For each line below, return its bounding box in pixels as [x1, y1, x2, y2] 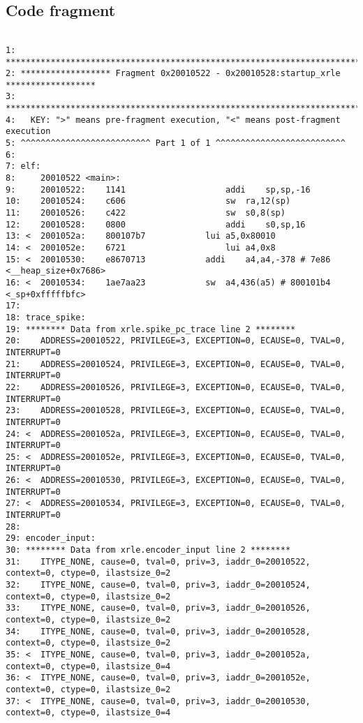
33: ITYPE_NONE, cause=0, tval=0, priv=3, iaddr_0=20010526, [6, 603, 311, 613]
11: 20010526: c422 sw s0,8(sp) [6, 208, 286, 218]
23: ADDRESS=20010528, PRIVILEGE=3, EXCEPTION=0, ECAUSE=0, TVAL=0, [6, 405, 346, 416]
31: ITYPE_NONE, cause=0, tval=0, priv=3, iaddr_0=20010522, [6, 556, 311, 567]
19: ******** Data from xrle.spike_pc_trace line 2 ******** [6, 324, 296, 334]
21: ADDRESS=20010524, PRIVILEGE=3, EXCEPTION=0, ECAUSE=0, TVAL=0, [6, 359, 346, 369]
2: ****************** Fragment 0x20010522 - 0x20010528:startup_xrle [6, 68, 341, 79]
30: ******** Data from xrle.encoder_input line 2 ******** [6, 545, 291, 556]
